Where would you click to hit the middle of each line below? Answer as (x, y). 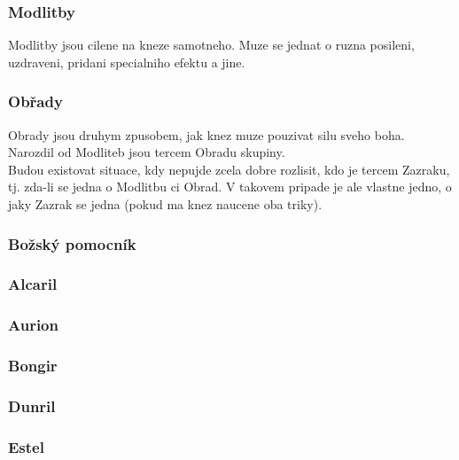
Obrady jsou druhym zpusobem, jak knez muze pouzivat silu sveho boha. (206, 134)
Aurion (33, 325)
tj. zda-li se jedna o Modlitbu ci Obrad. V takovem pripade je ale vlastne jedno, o (230, 187)
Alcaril (33, 284)
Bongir (33, 366)
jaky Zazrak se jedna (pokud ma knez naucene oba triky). (165, 204)
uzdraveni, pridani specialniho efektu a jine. (127, 62)
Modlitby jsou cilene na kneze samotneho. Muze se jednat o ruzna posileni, (211, 45)
